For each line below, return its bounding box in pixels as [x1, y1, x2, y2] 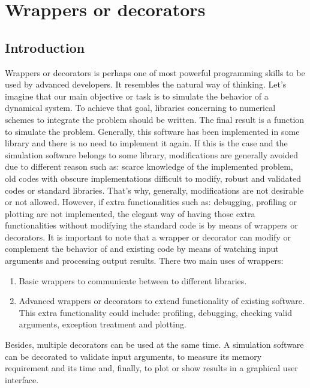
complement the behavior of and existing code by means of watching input [5, 242, 279, 255]
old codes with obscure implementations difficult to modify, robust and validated [5, 172, 301, 184]
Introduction [5, 38, 85, 56]
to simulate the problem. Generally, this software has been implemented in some [5, 125, 300, 137]
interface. [5, 373, 39, 386]
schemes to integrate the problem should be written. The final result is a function [5, 113, 305, 125]
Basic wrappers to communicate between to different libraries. [19, 274, 247, 287]
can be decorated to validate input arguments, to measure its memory [5, 350, 262, 362]
